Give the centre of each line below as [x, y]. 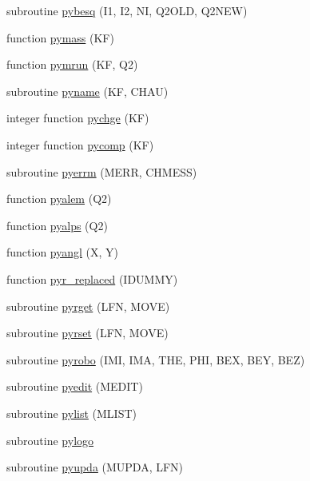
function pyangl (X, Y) [63, 252]
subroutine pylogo [50, 440]
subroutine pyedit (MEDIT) [75, 386]
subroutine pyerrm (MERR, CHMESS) [102, 171]
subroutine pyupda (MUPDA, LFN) [95, 467]
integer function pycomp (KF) [80, 144]
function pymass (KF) [60, 37]
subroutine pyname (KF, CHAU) [87, 91]
